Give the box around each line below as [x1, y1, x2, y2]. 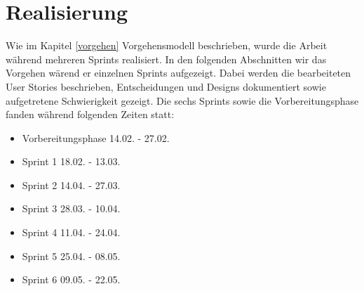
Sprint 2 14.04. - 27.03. [22, 177, 121, 192]
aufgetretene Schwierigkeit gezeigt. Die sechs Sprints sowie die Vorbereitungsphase [6, 93, 359, 108]
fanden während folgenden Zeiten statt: [6, 107, 175, 122]
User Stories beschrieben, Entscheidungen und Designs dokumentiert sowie [6, 79, 326, 93]
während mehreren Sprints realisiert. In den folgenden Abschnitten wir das [6, 51, 327, 66]
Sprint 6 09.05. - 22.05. [22, 272, 121, 287]
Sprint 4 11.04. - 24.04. [22, 225, 121, 240]
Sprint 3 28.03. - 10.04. [22, 201, 121, 216]
